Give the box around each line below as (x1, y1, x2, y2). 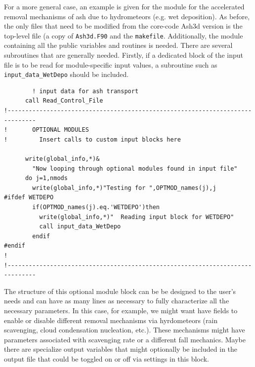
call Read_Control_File (25, 97, 103, 105)
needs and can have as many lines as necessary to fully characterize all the (4, 295, 229, 306)
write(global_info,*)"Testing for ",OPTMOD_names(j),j (32, 184, 216, 191)
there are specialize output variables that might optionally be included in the (4, 344, 238, 354)
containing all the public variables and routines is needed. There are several (4, 40, 233, 50)
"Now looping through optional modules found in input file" (32, 165, 238, 172)
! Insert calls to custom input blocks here (4, 136, 181, 143)
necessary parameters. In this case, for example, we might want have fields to (4, 305, 238, 315)
